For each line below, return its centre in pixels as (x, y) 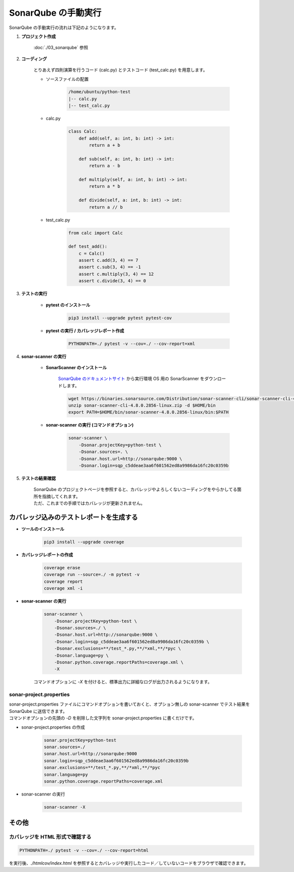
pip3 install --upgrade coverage (84, 542)
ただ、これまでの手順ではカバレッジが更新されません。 (89, 503)
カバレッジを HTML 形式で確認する (50, 837)
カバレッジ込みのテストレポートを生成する (73, 517)
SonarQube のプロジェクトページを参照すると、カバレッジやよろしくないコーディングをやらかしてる (135, 490)
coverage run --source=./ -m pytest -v (92, 575)
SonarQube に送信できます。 (38, 711)
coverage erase (62, 568)
